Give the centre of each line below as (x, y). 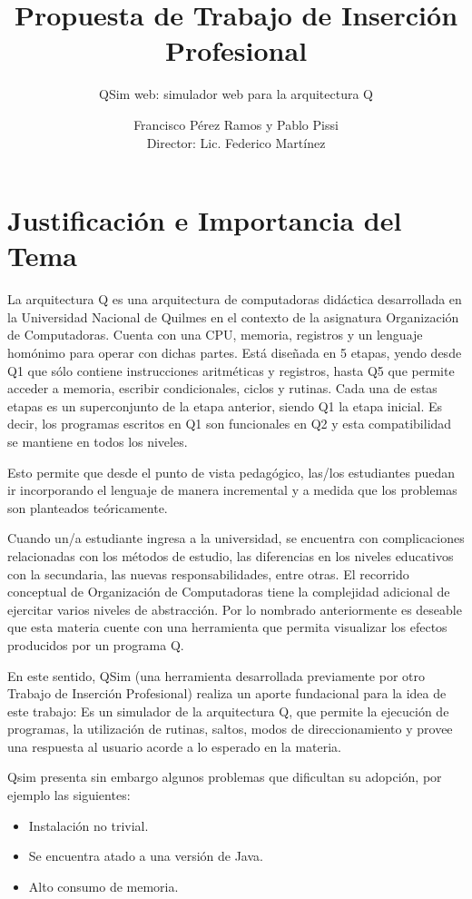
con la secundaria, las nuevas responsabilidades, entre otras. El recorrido (208, 573)
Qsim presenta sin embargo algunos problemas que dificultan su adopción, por (225, 777)
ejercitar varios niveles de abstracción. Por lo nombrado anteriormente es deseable (235, 609)
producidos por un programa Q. (96, 644)
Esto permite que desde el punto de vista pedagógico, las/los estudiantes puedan (231, 472)
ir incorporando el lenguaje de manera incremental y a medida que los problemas (232, 490)
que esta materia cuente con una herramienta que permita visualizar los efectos (227, 627)
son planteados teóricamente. (88, 507)
